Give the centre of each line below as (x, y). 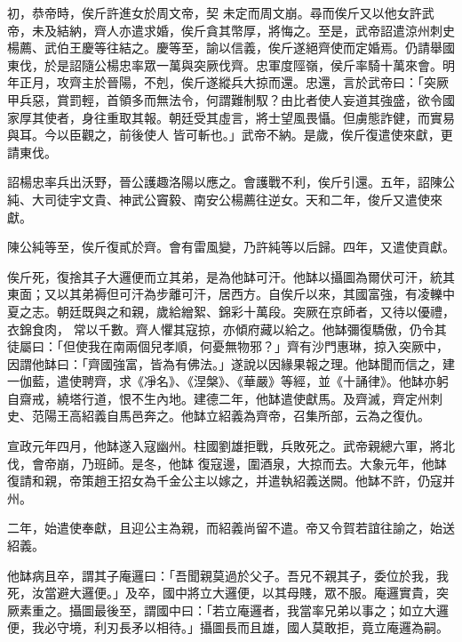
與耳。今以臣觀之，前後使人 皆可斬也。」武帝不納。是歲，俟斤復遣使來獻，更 (230, 135)
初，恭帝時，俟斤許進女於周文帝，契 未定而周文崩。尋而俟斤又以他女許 (215, 12)
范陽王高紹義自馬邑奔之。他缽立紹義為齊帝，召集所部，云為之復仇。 (231, 416)
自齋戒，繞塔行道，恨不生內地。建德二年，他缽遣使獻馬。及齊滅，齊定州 (219, 398)
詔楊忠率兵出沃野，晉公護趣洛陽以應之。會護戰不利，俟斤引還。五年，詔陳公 (231, 182)
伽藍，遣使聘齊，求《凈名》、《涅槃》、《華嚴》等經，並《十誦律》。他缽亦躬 (234, 381)
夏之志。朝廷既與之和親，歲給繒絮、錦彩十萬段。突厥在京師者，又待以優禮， (231, 311)
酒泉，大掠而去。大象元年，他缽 (353, 463)
